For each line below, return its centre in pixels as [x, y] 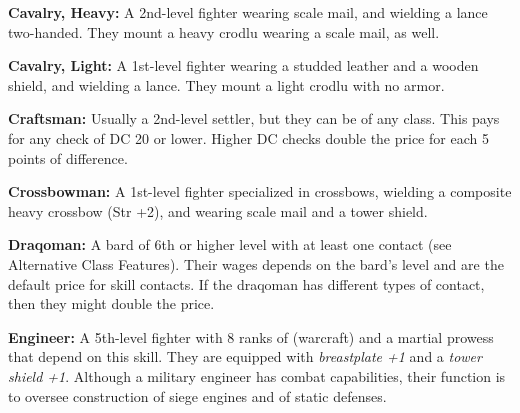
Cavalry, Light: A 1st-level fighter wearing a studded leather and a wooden [243, 65]
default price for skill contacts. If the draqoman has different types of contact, [246, 283]
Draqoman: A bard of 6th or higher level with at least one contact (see [230, 244]
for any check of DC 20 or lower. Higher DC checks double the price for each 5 [248, 137]
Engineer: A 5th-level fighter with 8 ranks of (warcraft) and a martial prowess [251, 336]
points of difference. [68, 157]
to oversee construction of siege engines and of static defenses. [197, 395]
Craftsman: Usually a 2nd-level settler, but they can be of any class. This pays [254, 118]
